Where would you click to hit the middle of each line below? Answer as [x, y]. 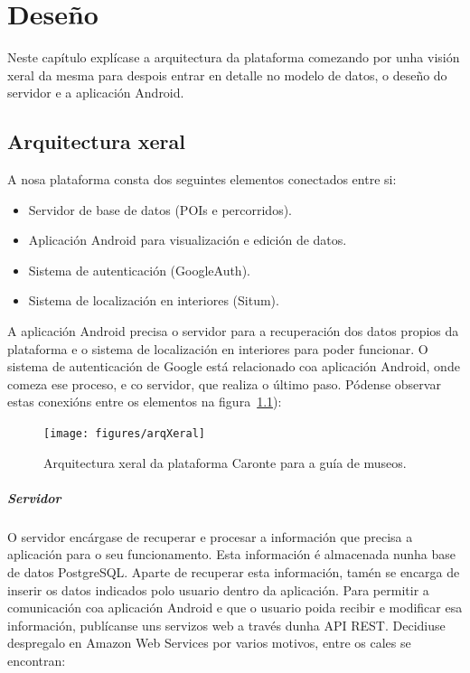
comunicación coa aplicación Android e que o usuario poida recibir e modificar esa [235, 608]
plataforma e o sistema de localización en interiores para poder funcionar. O [218, 348]
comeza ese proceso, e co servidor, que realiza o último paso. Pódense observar [224, 383]
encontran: [37, 661]
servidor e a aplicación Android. [96, 93]
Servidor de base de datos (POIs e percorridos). [160, 209]
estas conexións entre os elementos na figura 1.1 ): [145, 402]
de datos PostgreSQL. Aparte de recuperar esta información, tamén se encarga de [234, 572]
